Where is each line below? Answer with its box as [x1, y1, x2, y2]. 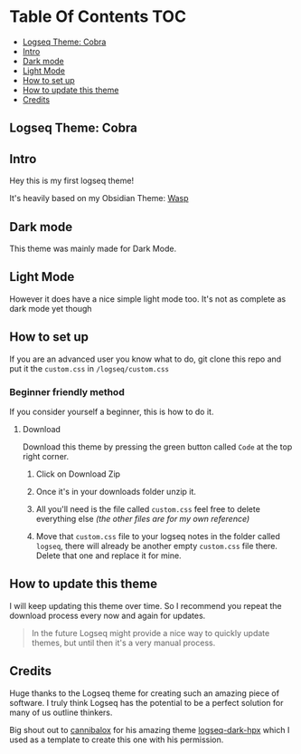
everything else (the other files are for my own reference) [35, 513, 250, 524]
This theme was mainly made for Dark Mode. [9, 243, 177, 254]
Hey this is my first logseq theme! [9, 175, 134, 187]
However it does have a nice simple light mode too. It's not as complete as [9, 293, 287, 304]
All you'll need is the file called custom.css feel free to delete [35, 503, 260, 514]
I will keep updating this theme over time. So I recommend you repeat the [9, 600, 282, 611]
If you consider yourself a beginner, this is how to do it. [9, 406, 214, 417]
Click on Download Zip [35, 469, 120, 479]
